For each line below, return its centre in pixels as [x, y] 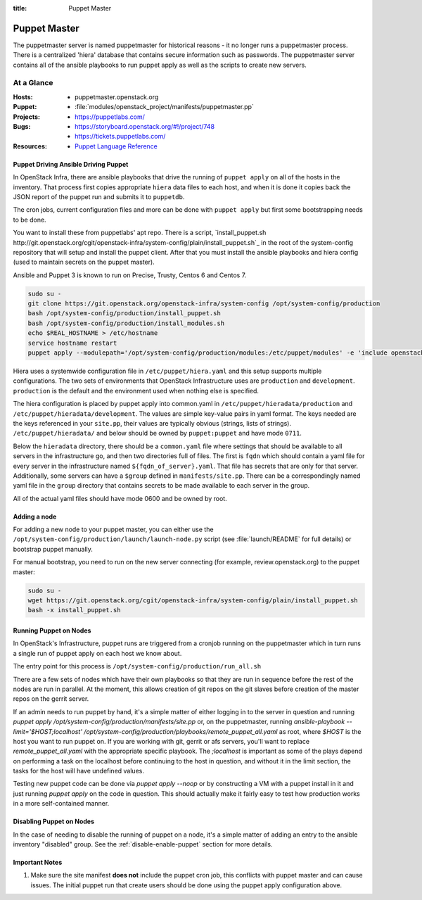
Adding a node [35, 516]
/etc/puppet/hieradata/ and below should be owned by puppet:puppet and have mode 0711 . [158, 433]
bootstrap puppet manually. [53, 549]
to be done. [30, 220]
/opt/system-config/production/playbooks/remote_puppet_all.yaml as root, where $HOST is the [222, 731]
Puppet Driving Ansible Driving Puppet [71, 164]
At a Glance [33, 83]
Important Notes [38, 863]
